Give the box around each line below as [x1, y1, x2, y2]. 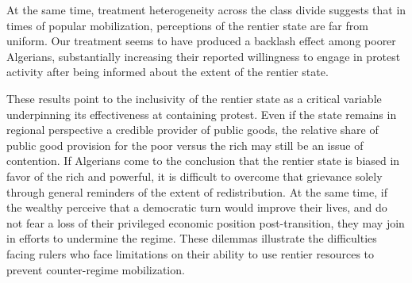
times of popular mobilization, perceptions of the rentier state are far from [6, 17, 368, 33]
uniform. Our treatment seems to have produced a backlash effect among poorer [6, 33, 396, 49]
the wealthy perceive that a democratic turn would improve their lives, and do [6, 199, 387, 216]
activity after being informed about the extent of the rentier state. [6, 63, 329, 80]
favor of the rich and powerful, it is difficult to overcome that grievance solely [6, 167, 383, 184]
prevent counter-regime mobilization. [6, 261, 185, 277]
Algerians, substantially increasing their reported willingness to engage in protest [6, 48, 401, 64]
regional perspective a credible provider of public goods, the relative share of [6, 121, 379, 138]
